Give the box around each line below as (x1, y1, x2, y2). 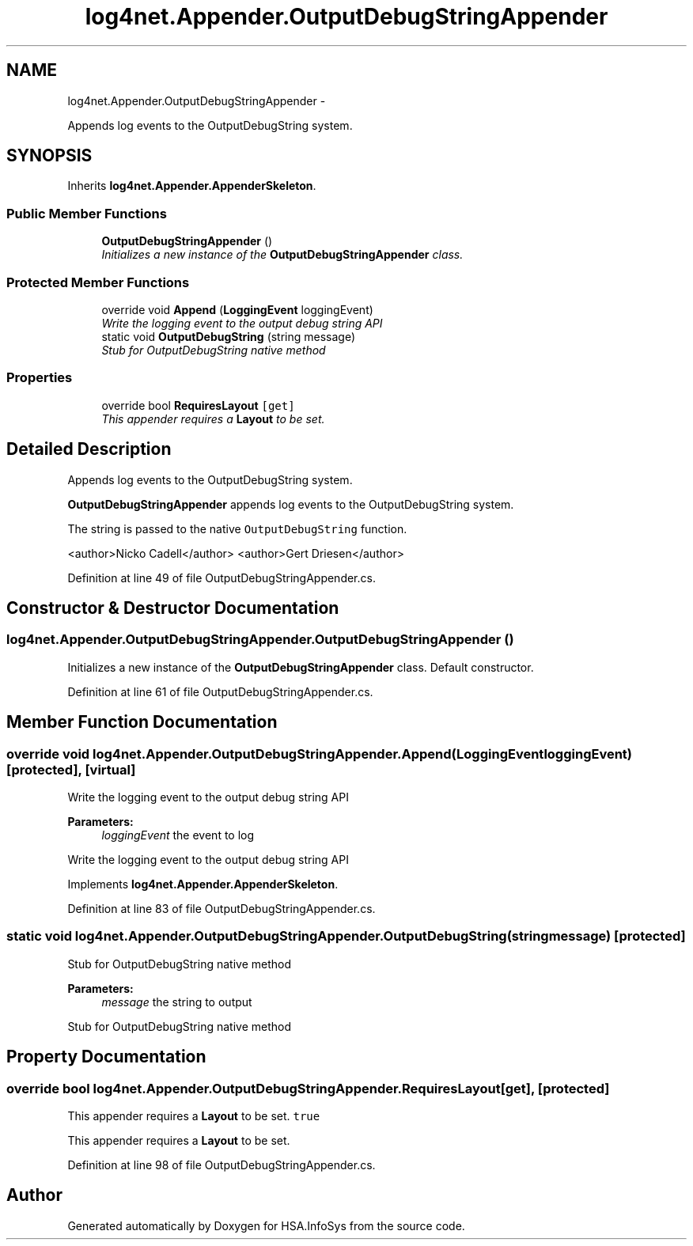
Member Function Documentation (6, 712, 278, 733)
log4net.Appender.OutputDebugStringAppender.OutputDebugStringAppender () (6, 631, 514, 648)
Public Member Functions (6, 205, 167, 222)
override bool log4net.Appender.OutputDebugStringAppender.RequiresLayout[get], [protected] (6, 1080, 610, 1096)
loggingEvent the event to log (101, 828, 255, 842)
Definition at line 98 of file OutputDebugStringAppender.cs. (67, 1157, 376, 1172)
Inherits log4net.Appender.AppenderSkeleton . (67, 179, 316, 193)
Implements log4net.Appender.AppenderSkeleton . (67, 877, 339, 891)
